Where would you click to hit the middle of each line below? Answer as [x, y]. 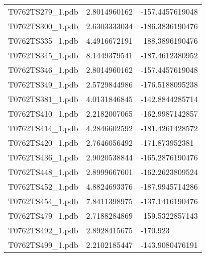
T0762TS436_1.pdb [43, 157]
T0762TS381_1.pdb [43, 99]
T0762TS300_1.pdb [43, 26]
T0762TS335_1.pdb [43, 40]
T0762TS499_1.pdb [43, 245]
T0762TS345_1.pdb [43, 55]
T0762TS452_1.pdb [43, 186]
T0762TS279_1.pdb [43, 11]
